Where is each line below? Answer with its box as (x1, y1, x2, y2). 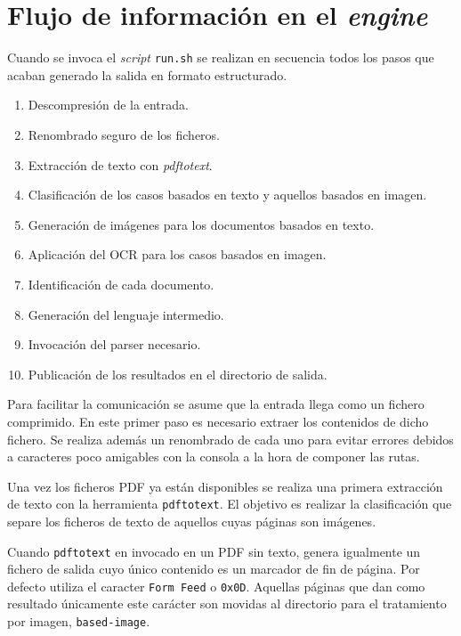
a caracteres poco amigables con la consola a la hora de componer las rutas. (7, 447, 420, 466)
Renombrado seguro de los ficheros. (28, 125, 220, 143)
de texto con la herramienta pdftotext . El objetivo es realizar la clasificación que (7, 494, 452, 513)
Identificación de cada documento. (28, 274, 214, 293)
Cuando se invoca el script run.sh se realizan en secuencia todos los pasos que (7, 48, 434, 67)
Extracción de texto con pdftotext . (28, 155, 213, 174)
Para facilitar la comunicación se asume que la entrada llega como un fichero (7, 395, 425, 413)
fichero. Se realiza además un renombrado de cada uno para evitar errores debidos (7, 429, 454, 448)
